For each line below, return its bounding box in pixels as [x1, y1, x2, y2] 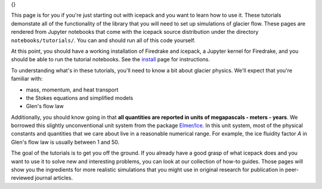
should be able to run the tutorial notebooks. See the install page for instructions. [11, 56, 210, 63]
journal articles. [35, 174, 73, 181]
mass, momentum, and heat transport [26, 86, 119, 93]
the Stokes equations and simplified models [26, 94, 134, 101]
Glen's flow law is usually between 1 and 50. [11, 138, 120, 146]
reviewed [11, 174, 34, 181]
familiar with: [11, 75, 43, 83]
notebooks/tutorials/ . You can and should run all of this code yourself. [11, 36, 196, 44]
